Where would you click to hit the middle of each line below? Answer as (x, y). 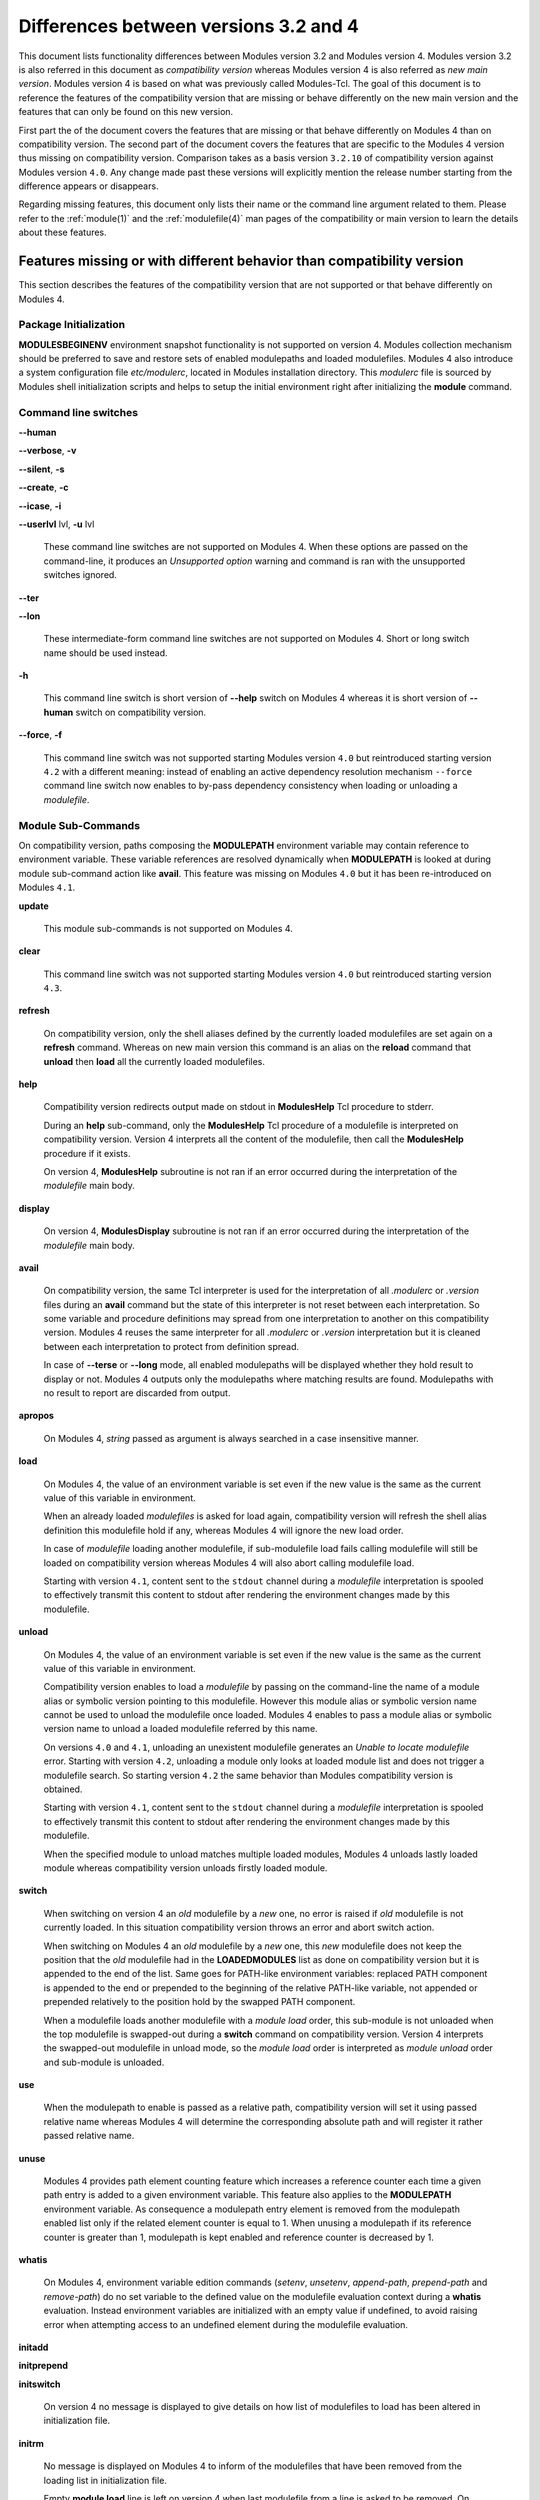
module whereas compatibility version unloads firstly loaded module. (185, 1867)
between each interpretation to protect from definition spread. (171, 1346)
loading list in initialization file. (105, 2480)
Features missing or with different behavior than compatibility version (241, 261)
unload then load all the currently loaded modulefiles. (154, 1061)
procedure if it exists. (87, 1153)
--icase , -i (40, 506)
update (33, 906)
